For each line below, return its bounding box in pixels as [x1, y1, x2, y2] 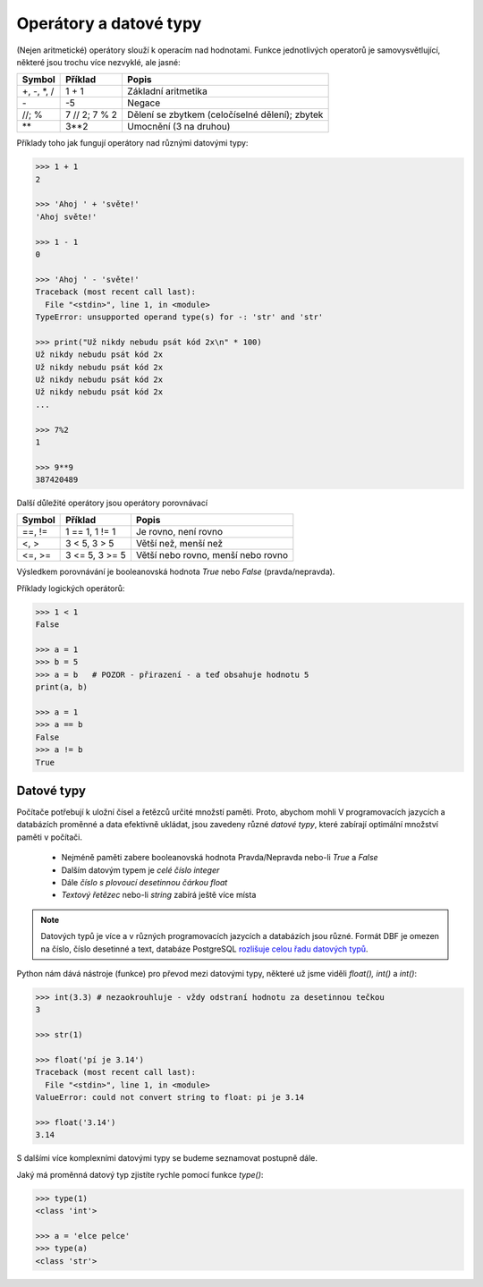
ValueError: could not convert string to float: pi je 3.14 [35, 1092, 305, 1103]
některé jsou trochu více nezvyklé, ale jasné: [16, 56, 181, 67]
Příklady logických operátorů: [16, 582, 125, 594]
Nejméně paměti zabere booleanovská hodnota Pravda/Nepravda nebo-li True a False [61, 852, 379, 863]
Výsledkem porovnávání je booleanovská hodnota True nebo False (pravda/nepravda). [16, 566, 335, 577]
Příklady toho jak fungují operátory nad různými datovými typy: [16, 138, 249, 148]
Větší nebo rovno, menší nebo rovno [135, 549, 289, 562]
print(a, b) [35, 682, 89, 692]
